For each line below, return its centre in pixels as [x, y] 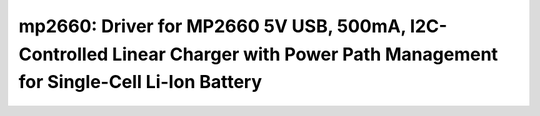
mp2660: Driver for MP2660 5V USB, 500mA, [212, 26]
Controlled [63, 54]
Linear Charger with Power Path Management [305, 54]
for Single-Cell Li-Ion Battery [140, 82]
